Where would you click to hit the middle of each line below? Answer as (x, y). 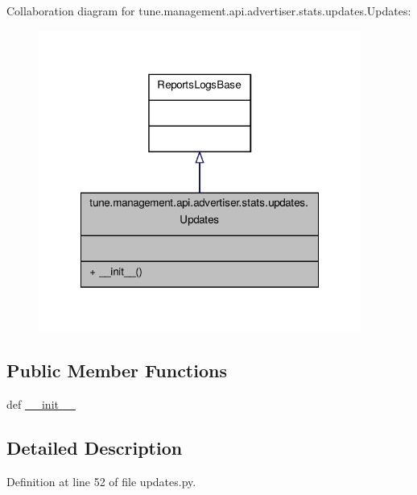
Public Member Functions (117, 370)
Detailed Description (95, 448)
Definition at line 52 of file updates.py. (101, 481)
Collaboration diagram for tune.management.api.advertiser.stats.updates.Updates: (209, 10)
